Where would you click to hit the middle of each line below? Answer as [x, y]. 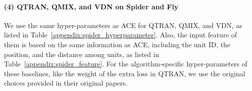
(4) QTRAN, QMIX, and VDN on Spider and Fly [91, 6]
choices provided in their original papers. [66, 83]
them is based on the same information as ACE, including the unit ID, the [117, 44]
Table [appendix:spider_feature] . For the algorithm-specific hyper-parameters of [126, 64]
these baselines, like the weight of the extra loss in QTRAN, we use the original [125, 73]
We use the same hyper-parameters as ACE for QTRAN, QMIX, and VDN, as [123, 25]
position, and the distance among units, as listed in [82, 54]
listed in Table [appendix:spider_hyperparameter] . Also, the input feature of [121, 35]
